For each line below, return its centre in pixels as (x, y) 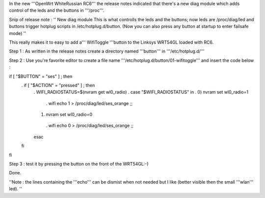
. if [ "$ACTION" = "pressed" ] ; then (58, 85)
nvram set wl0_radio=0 (69, 114)
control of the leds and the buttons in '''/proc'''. (57, 10)
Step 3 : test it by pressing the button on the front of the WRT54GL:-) (79, 164)
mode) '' (18, 33)
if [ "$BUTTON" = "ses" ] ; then (41, 76)
